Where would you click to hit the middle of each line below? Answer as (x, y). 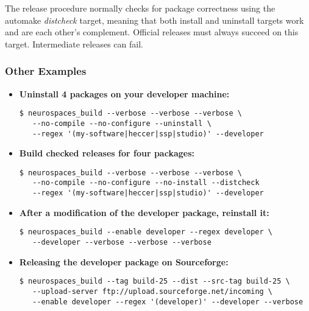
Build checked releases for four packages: (107, 153)
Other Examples (46, 71)
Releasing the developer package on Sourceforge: (124, 261)
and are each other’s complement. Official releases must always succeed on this (152, 32)
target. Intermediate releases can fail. (74, 44)
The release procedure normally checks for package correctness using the (140, 8)
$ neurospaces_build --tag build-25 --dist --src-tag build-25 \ (154, 281)
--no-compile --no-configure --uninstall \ (122, 123)
